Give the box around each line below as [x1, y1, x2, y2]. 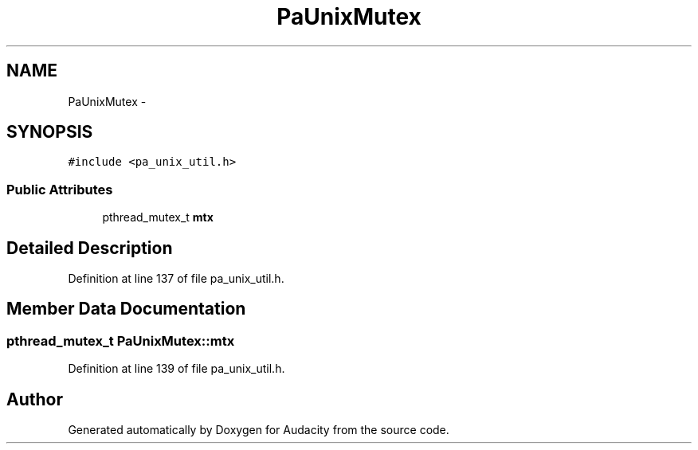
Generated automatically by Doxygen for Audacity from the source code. [68, 423, 449, 437]
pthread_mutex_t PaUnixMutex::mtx [6, 332, 235, 349]
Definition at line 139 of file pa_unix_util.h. [68, 362, 285, 376]
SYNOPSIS [6, 122, 93, 143]
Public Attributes [6, 181, 113, 198]
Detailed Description [6, 237, 173, 258]
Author [6, 389, 63, 409]
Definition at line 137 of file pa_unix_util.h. [68, 272, 284, 286]
